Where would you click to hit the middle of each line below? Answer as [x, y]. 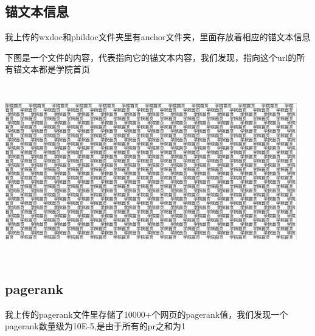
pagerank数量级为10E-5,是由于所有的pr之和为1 [95, 326]
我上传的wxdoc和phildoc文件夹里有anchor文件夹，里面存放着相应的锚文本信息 [158, 37]
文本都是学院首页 [56, 69]
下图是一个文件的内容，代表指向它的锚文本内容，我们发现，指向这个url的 [151, 57]
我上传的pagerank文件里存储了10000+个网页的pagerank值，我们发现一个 [147, 314]
